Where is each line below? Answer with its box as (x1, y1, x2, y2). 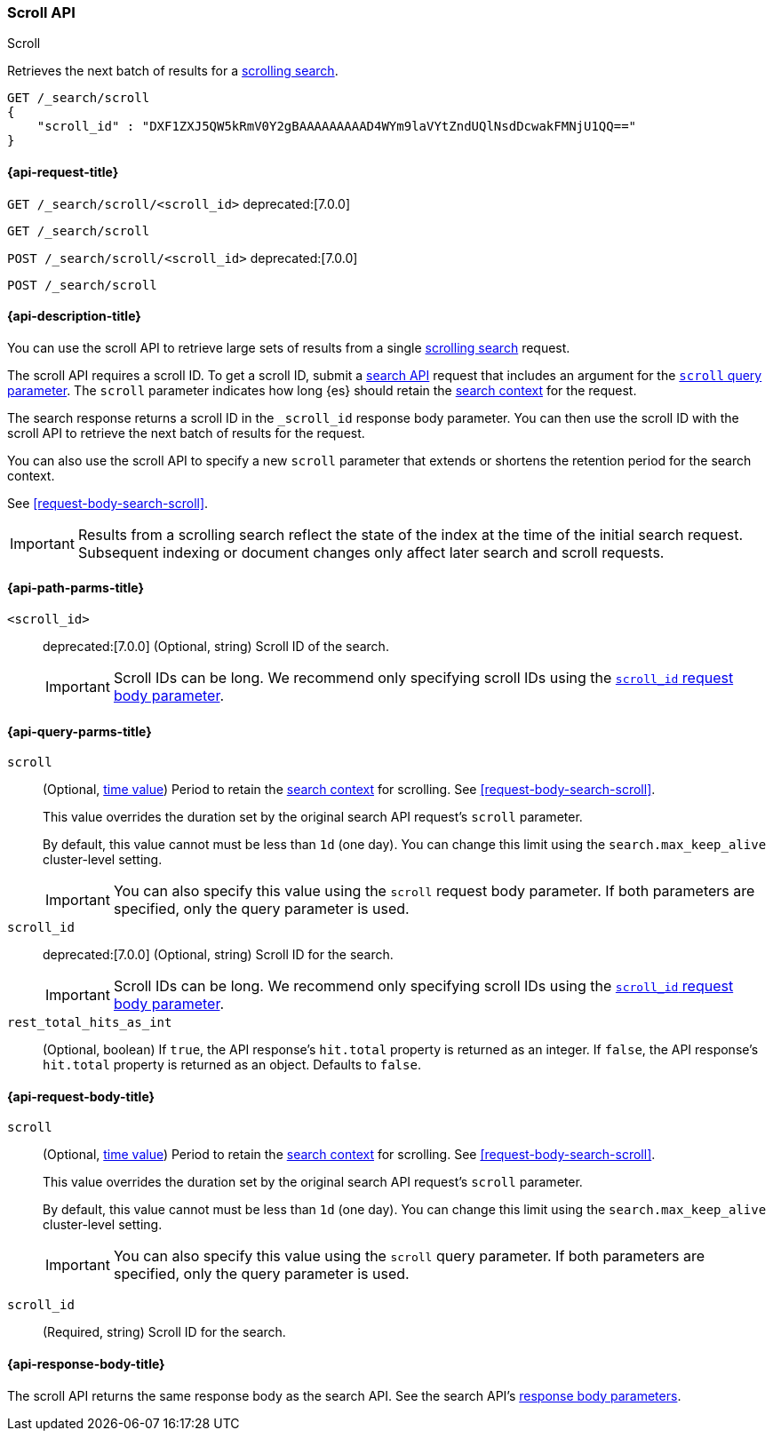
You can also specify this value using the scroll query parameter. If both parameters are (113, 1247, 705, 1266)
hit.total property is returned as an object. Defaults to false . (43, 1057, 421, 1073)
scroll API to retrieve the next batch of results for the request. (7, 425, 365, 441)
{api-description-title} (7, 308, 141, 324)
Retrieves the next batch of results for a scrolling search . (7, 63, 339, 79)
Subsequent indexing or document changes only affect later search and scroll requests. (77, 543, 665, 561)
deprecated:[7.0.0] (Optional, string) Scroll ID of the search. (43, 639, 389, 655)
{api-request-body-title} (7, 1088, 155, 1104)
